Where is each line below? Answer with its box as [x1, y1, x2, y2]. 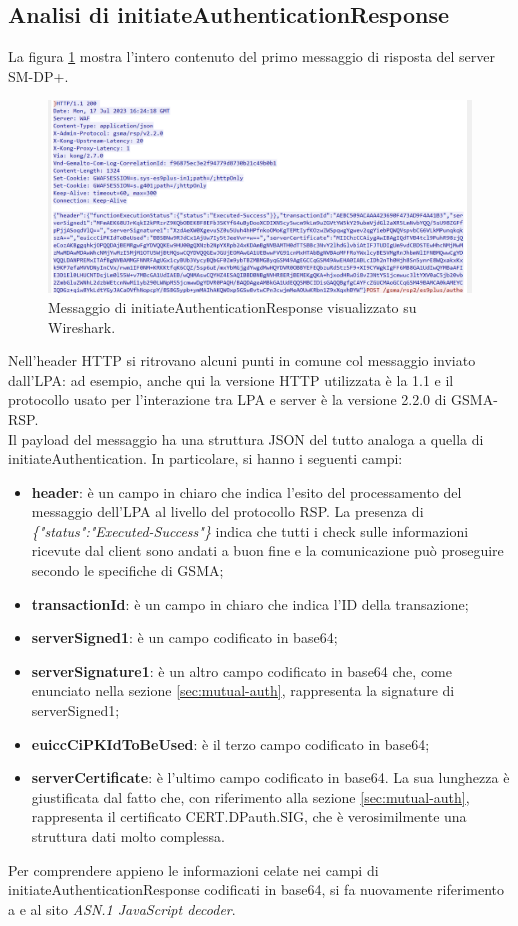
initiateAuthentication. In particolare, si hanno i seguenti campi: [8, 448, 403, 469]
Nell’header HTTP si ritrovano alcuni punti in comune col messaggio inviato [8, 350, 476, 371]
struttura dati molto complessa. [31, 826, 225, 846]
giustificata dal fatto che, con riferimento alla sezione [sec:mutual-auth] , [31, 786, 470, 807]
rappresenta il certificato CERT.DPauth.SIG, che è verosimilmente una [31, 806, 467, 827]
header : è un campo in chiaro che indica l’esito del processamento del [31, 481, 462, 502]
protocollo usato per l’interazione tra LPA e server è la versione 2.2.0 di [8, 389, 447, 410]
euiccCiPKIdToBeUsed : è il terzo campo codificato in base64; [31, 733, 430, 754]
